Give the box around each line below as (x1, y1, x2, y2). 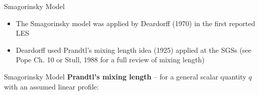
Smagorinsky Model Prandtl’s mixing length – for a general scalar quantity (4, 71, 246, 81)
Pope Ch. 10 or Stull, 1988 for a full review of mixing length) (16, 54, 205, 65)
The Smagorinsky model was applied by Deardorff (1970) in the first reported (16, 18, 255, 28)
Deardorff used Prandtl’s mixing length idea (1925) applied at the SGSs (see (16, 44, 251, 55)
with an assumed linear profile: (4, 81, 99, 91)
